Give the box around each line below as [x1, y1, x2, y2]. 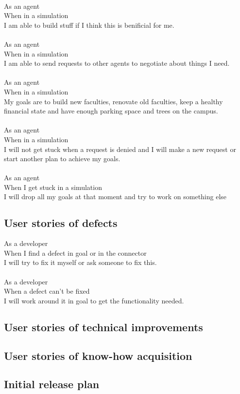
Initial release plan [4, 376, 100, 392]
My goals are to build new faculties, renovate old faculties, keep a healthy [4, 96, 223, 106]
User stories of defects [4, 215, 118, 230]
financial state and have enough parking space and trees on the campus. [4, 106, 218, 116]
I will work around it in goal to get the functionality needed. [4, 295, 184, 305]
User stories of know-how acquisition [4, 348, 192, 363]
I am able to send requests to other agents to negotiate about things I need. [4, 58, 230, 68]
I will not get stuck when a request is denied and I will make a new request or [4, 144, 236, 154]
